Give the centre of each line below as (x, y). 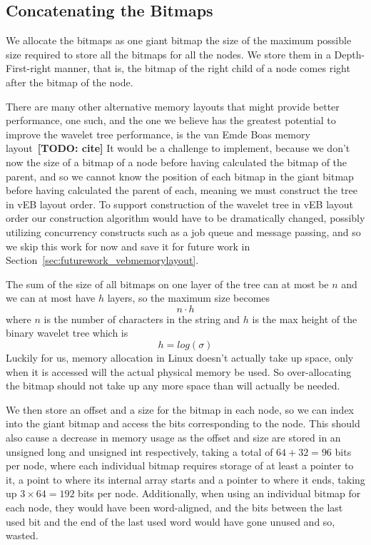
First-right (29, 68)
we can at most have (51, 298)
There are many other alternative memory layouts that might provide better (173, 106)
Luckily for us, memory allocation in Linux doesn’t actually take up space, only (180, 358)
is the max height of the (305, 319)
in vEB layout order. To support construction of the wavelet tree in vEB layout (179, 204)
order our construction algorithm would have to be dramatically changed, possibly (185, 218)
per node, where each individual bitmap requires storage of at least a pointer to (180, 465)
